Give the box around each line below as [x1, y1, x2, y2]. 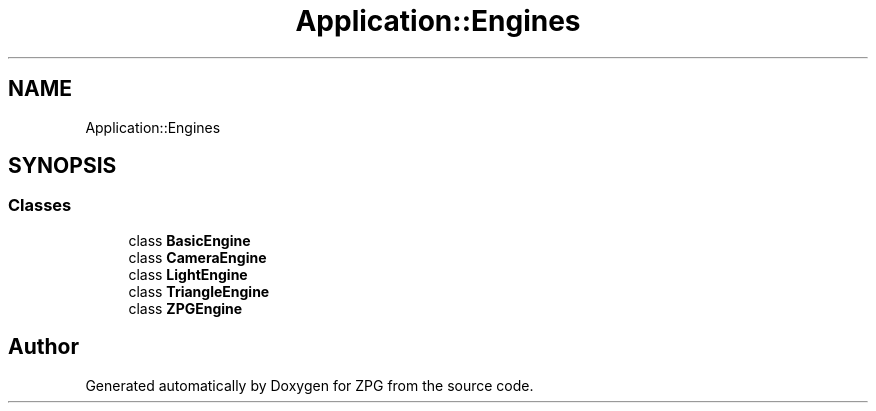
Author [8, 334, 79, 360]
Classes [8, 195, 72, 216]
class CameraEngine [128, 248, 267, 266]
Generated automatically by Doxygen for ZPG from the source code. [85, 376, 534, 394]
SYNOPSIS [8, 153, 117, 179]
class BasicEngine [128, 231, 251, 249]
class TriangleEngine [128, 282, 270, 300]
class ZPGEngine [128, 299, 243, 317]
